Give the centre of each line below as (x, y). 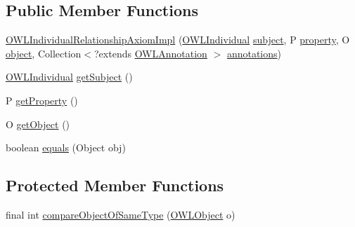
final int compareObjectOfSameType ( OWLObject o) (121, 214)
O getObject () (38, 124)
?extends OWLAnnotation (151, 53)
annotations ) (254, 53)
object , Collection (44, 53)
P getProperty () (42, 100)
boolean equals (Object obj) (66, 147)
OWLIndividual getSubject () (69, 77)
